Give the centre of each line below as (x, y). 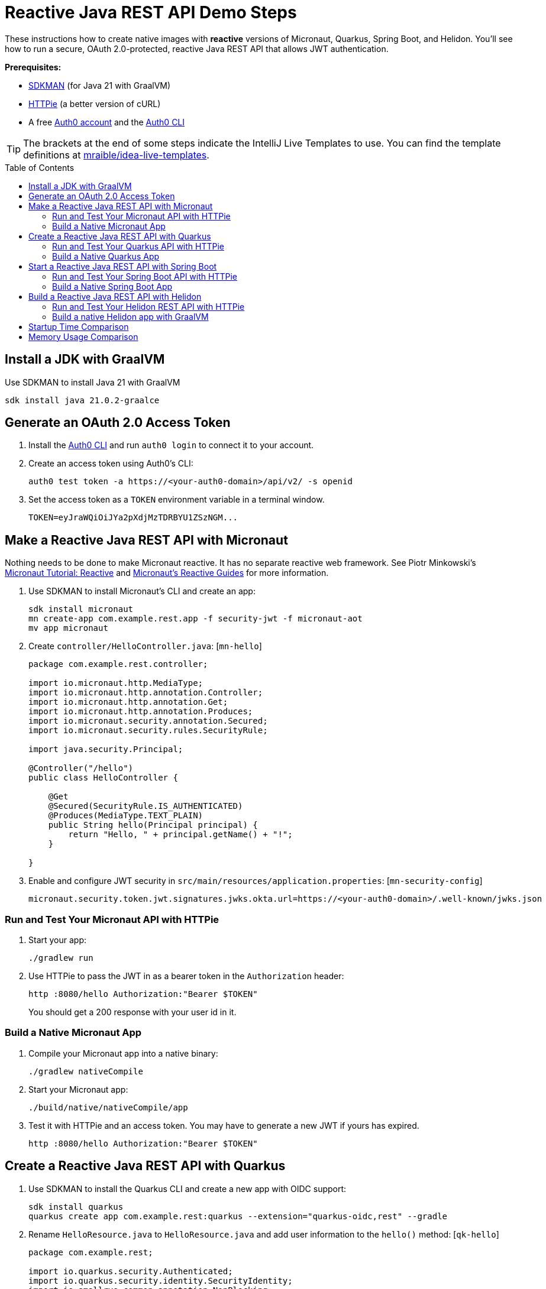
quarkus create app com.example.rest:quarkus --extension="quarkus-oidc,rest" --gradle (238, 1216)
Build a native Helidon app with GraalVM (130, 316)
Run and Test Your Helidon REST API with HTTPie (148, 306)
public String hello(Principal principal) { (153, 825)
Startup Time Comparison (79, 326)
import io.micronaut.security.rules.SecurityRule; (148, 731)
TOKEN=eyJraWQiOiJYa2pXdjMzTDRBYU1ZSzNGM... (133, 518)
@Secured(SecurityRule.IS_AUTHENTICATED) (146, 806)
